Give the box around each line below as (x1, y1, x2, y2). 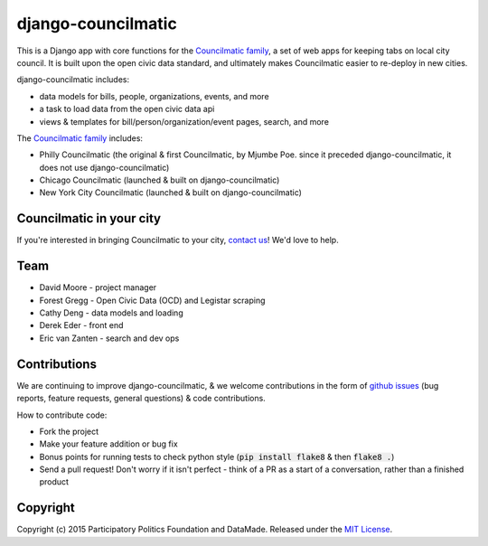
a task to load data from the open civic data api (39, 104, 215, 115)
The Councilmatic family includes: (16, 132, 144, 144)
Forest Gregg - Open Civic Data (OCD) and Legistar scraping (39, 295, 266, 306)
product (39, 476, 70, 487)
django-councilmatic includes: (16, 74, 130, 85)
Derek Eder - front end (39, 320, 124, 331)
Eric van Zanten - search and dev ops (39, 333, 180, 344)
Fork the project (39, 426, 99, 437)
